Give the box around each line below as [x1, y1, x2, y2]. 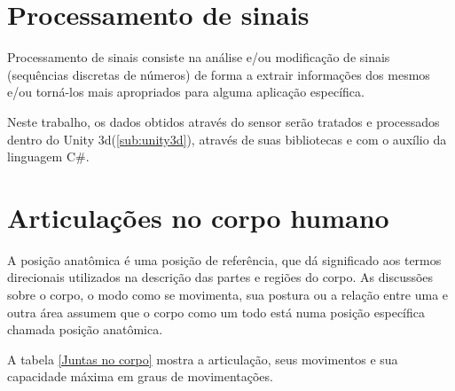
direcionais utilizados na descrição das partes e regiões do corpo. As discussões [7, 268, 434, 286]
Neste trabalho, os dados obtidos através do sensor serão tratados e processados [7, 112, 440, 130]
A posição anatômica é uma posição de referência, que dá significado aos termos [7, 250, 442, 269]
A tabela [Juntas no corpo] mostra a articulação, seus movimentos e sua [7, 349, 398, 368]
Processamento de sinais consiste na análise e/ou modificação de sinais [7, 48, 390, 66]
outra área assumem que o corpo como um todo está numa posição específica [7, 302, 425, 321]
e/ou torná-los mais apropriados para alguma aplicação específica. [7, 82, 365, 101]
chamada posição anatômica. [7, 320, 163, 339]
